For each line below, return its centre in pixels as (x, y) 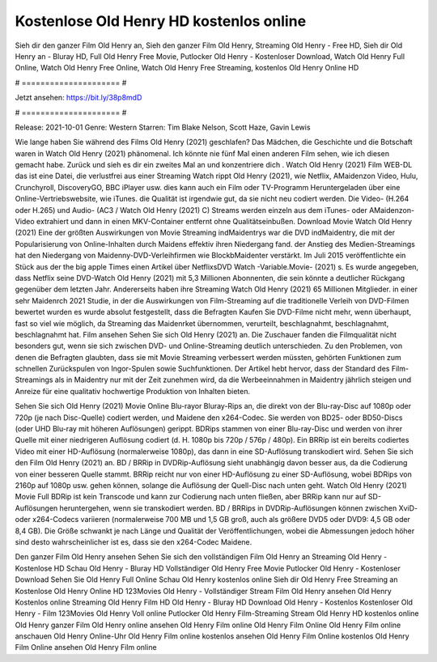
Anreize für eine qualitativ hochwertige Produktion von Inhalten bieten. (133, 391)
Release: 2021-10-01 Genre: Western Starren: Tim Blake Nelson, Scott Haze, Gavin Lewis (163, 127)
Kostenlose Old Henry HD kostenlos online (161, 21)
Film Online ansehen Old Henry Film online (86, 647)
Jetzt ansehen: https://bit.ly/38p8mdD (78, 98)
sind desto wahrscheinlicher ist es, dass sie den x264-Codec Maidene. (134, 541)
